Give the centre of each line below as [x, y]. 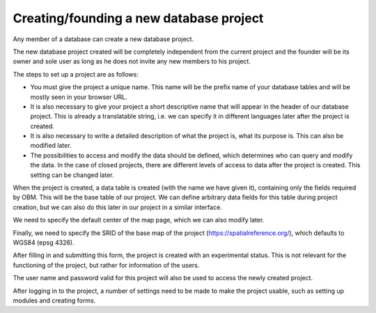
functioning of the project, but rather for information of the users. [106, 265]
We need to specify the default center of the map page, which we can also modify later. [139, 220]
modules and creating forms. [54, 300]
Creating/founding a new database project [138, 18]
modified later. [51, 146]
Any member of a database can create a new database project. [103, 39]
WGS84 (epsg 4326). [44, 242]
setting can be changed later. [72, 175]
